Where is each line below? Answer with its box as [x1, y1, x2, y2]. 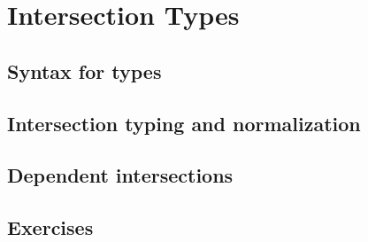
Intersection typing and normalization [7, 109, 361, 137]
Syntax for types [7, 57, 162, 84]
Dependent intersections [7, 161, 234, 189]
